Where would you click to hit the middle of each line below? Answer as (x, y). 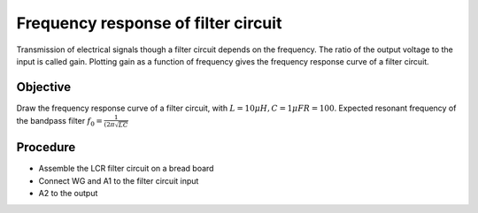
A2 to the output (68, 194)
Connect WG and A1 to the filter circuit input (119, 180)
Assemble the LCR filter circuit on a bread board (126, 169)
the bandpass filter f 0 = (60, 122)
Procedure (46, 147)
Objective (44, 87)
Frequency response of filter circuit (149, 23)
